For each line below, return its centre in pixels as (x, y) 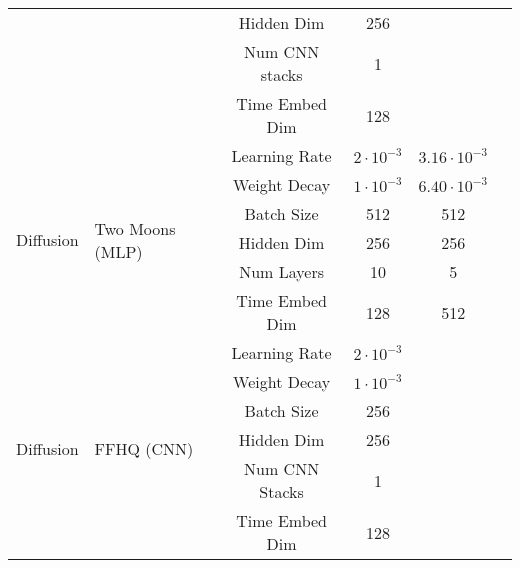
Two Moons (135, 228)
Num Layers (281, 271)
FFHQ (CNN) (144, 448)
